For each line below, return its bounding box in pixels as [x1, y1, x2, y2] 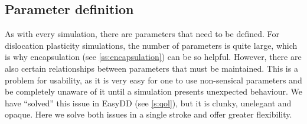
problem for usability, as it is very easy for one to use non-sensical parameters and [5, 73, 302, 86]
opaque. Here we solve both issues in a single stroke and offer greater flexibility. [5, 108, 292, 120]
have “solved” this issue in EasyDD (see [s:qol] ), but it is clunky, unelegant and [5, 96, 292, 109]
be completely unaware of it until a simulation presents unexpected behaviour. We [5, 85, 302, 98]
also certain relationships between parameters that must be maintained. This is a [5, 62, 298, 74]
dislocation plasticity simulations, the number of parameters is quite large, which [5, 39, 298, 51]
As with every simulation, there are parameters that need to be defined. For [5, 28, 279, 40]
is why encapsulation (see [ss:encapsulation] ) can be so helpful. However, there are [5, 51, 302, 63]
